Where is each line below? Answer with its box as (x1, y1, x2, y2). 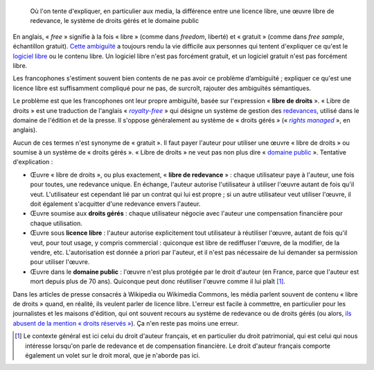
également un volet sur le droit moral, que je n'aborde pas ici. (25, 351, 200, 360)
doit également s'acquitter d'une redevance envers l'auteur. (30, 200, 201, 208)
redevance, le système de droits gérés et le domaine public (30, 17, 199, 25)
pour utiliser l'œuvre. (30, 258, 90, 266)
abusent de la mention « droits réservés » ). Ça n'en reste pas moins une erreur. (12, 319, 239, 327)
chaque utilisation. (30, 219, 83, 227)
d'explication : (12, 158, 53, 166)
